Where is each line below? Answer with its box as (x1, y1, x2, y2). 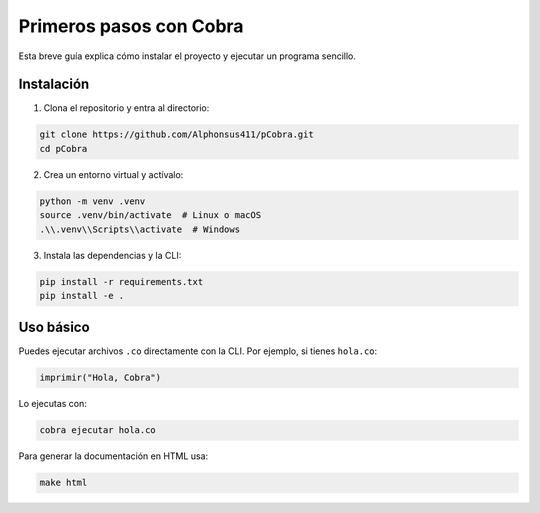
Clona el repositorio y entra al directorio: (43, 102, 210, 114)
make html (39, 477, 88, 489)
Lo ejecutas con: (18, 398, 87, 410)
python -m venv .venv (39, 195, 146, 207)
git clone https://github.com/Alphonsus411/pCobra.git (39, 129, 314, 140)
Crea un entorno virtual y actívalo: (43, 168, 184, 180)
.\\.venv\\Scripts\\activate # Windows (39, 223, 240, 235)
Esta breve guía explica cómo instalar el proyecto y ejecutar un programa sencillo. (18, 50, 357, 62)
